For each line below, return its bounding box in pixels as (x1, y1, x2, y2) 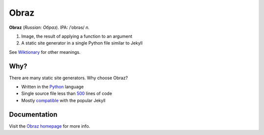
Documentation (9, 110, 58, 118)
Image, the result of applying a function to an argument (21, 33, 132, 39)
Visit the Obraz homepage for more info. (9, 123, 90, 129)
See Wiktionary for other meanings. (9, 49, 81, 55)
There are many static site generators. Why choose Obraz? (9, 75, 128, 81)
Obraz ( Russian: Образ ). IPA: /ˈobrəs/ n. (9, 24, 90, 30)
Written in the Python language (21, 84, 84, 90)
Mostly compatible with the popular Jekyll (21, 97, 106, 103)
